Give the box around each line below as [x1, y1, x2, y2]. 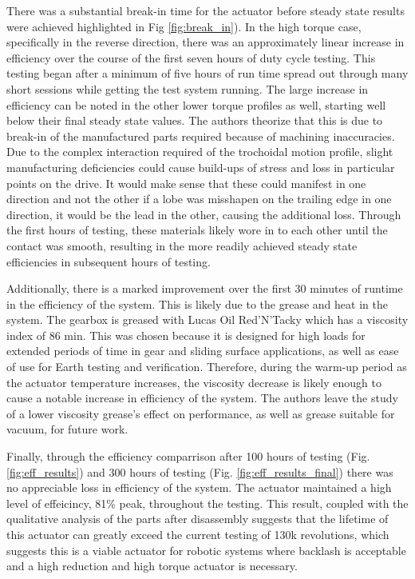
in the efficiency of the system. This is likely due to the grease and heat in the [6, 295, 388, 312]
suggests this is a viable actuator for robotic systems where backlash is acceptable [6, 541, 406, 558]
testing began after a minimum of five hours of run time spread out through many [6, 65, 409, 82]
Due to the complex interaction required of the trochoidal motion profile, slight [6, 143, 393, 160]
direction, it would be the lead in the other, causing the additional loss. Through [6, 206, 401, 222]
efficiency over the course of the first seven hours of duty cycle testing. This [6, 49, 376, 66]
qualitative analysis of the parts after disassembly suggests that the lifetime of [6, 510, 389, 527]
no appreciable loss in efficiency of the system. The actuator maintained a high [6, 479, 392, 496]
